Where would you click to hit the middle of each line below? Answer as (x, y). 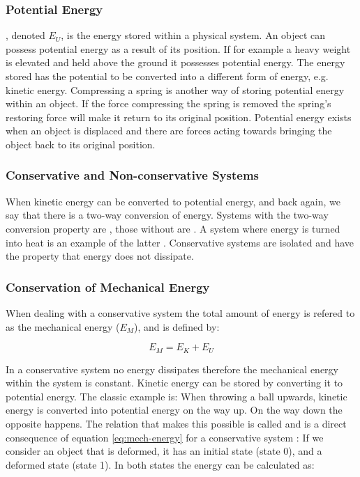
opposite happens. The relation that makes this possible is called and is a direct (176, 423)
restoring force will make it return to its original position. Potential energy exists (179, 117)
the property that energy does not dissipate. (100, 256)
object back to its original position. (81, 144)
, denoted (25, 35)
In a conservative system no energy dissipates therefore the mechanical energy (172, 369)
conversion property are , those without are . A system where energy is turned (173, 228)
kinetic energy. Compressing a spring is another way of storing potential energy (175, 89)
